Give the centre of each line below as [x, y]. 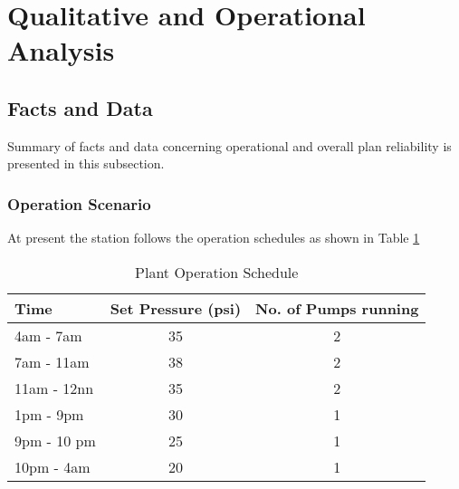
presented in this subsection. [86, 163]
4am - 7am [48, 335]
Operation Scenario [79, 203]
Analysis [61, 50]
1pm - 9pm [49, 414]
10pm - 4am [53, 466]
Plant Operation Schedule [217, 272]
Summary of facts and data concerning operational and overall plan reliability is [229, 145]
